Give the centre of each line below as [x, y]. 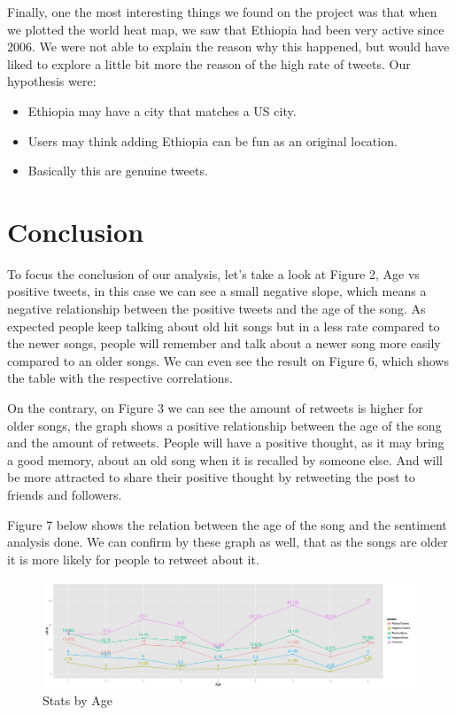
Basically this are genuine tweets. [118, 171]
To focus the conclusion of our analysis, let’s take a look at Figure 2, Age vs [213, 273]
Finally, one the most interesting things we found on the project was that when [222, 12]
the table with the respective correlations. [120, 378]
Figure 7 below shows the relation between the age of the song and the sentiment [227, 524]
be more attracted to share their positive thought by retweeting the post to [211, 477]
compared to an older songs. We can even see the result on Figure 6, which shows [228, 360]
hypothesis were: [52, 81]
